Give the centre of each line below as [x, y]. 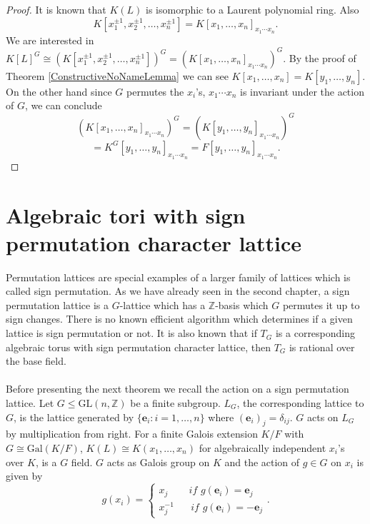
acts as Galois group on [158, 462]
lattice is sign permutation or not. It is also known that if [131, 333]
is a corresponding [315, 333]
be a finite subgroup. [175, 403]
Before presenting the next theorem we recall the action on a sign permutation [177, 389]
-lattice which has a [162, 304]
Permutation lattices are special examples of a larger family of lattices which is [178, 277]
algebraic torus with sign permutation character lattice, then [138, 347]
